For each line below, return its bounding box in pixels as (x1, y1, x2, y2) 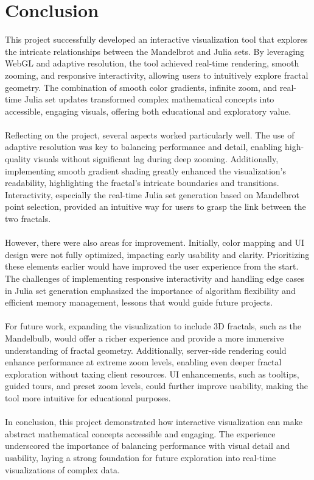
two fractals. (5, 212, 51, 225)
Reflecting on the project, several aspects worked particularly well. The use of (5, 128, 295, 141)
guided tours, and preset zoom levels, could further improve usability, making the (5, 379, 308, 392)
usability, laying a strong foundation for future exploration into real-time (5, 451, 276, 464)
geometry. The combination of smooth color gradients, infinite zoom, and (5, 81, 277, 93)
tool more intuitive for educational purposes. (5, 391, 171, 404)
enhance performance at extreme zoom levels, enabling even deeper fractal (5, 356, 282, 368)
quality (5, 152, 31, 165)
